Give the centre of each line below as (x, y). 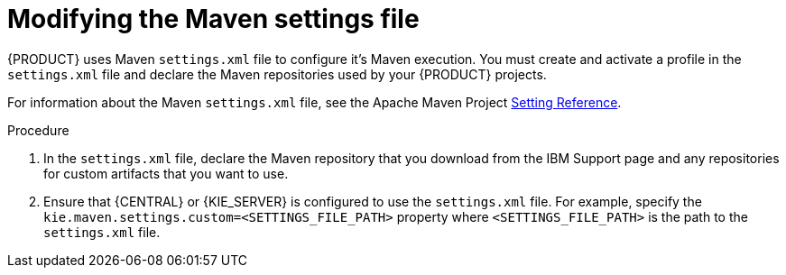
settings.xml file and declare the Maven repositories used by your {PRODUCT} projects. (277, 74)
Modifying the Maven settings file (213, 19)
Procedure (38, 130)
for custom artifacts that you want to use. (166, 173)
